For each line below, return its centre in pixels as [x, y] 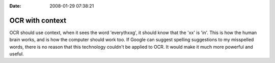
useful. [17, 54]
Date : [15, 6]
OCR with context [38, 20]
